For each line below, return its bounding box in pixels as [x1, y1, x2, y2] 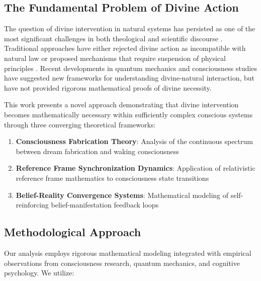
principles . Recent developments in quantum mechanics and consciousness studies [4, 62, 257, 73]
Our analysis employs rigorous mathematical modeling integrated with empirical [4, 247, 251, 258]
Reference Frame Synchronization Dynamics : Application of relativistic [16, 163, 255, 173]
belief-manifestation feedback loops [51, 199, 159, 210]
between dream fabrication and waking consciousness [16, 146, 179, 156]
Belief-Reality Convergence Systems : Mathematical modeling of [16, 189, 229, 200]
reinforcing [16, 199, 49, 210]
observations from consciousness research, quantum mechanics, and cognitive [4, 257, 240, 268]
